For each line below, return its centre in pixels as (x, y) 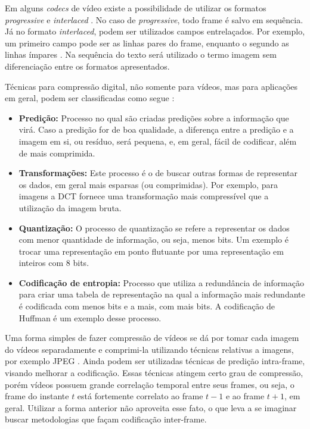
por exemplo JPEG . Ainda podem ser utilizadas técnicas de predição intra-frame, (155, 361)
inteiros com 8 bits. (54, 263)
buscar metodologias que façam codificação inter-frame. (106, 419)
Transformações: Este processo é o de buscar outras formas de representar (158, 173)
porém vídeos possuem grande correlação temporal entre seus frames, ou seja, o (150, 384)
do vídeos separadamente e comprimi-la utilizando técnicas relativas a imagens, (149, 349)
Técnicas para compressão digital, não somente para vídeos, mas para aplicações (151, 86)
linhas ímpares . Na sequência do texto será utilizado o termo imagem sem (141, 54)
